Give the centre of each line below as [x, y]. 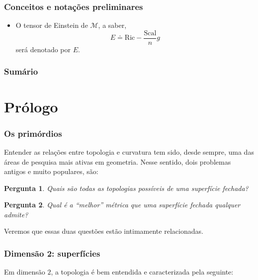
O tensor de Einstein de [52, 25]
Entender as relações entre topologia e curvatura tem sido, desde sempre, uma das [129, 151]
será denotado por [43, 49]
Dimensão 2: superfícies [52, 253]
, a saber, [112, 25]
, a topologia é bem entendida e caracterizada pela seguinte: [142, 272]
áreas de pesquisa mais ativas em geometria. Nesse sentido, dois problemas [118, 161]
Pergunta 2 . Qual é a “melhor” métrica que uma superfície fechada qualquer [122, 205]
